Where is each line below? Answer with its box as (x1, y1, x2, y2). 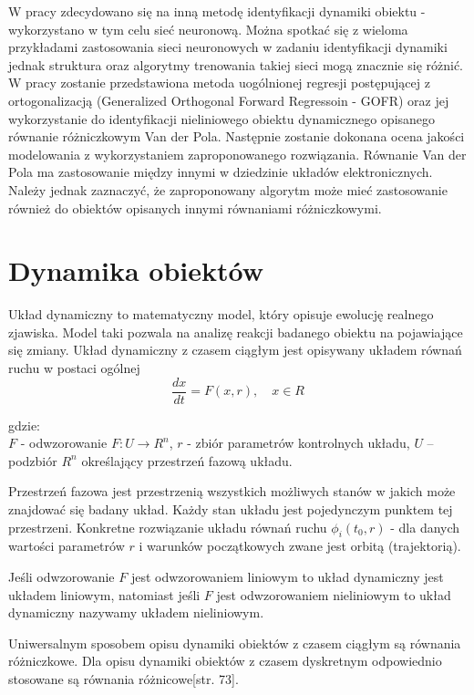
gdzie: (8, 415, 40, 434)
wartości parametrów (8, 536, 125, 555)
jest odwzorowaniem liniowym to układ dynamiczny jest (130, 567, 444, 586)
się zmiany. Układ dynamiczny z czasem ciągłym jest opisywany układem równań (8, 340, 462, 359)
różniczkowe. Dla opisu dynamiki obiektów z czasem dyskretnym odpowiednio (8, 651, 442, 670)
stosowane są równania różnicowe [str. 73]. (8, 669, 239, 689)
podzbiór (8, 451, 57, 470)
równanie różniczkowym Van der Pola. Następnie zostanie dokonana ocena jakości (8, 127, 465, 146)
